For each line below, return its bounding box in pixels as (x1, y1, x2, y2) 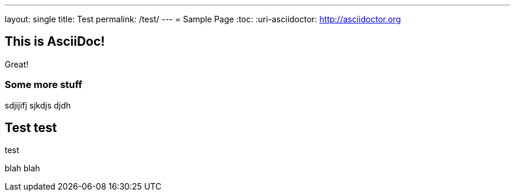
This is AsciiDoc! (5, 34, 105, 49)
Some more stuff (5, 79, 82, 91)
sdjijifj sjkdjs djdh (5, 100, 71, 110)
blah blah (5, 163, 41, 174)
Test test (5, 120, 57, 136)
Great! (5, 59, 29, 69)
